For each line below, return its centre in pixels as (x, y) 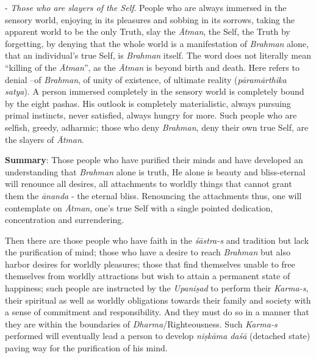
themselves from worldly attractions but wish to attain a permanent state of (148, 276)
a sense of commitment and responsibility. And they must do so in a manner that (157, 312)
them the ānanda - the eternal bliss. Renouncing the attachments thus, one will (153, 195)
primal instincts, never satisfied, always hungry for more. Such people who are (151, 115)
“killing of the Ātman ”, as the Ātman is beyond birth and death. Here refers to (152, 67)
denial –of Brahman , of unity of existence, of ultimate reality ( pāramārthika (146, 79)
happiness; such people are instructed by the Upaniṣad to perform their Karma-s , (157, 288)
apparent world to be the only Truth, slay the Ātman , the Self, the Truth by (148, 31)
